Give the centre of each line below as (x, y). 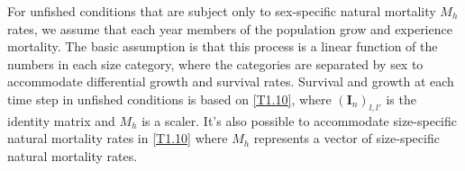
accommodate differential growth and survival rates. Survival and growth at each (231, 81)
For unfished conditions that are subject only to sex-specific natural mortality (222, 11)
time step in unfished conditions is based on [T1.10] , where (169, 99)
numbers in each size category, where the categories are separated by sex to (215, 63)
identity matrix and (61, 120)
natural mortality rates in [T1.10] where (118, 138)
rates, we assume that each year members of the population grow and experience (230, 28)
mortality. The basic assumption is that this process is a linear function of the (223, 46)
